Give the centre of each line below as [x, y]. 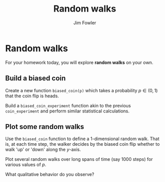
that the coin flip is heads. [32, 96]
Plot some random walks [45, 127]
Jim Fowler [85, 23]
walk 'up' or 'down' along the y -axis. [43, 150]
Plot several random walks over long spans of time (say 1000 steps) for [79, 159]
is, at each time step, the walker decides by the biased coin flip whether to [82, 144]
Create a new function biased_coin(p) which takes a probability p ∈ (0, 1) [81, 90]
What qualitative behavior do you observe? [50, 174]
